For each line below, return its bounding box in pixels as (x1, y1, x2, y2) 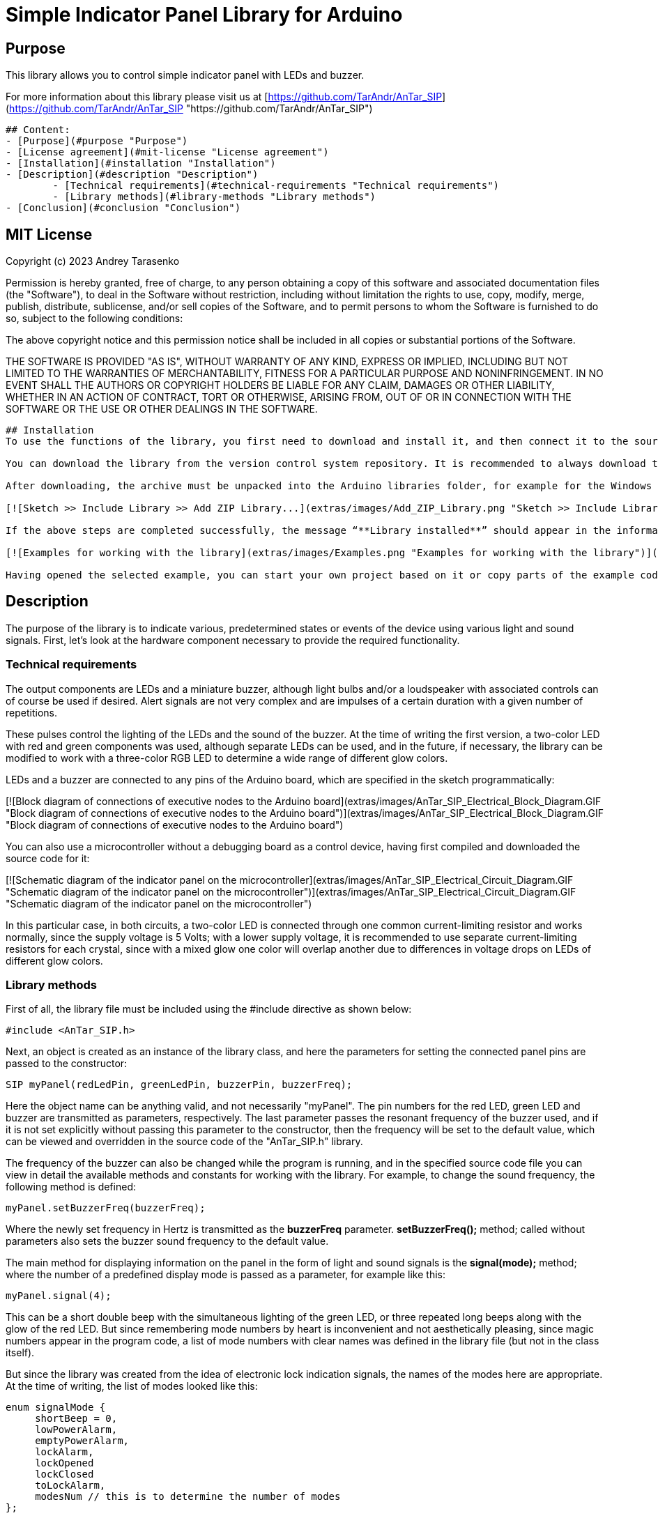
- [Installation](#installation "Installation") (6, 158, 276, 169)
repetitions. (6, 706, 57, 719)
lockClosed (35, 1469, 94, 1480)
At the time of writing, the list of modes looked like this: (6, 1380, 258, 1393)
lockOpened (35, 1457, 94, 1469)
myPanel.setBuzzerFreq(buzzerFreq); (6, 1202, 206, 1214)
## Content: (6, 124, 70, 136)
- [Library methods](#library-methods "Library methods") (52, 191, 376, 203)
